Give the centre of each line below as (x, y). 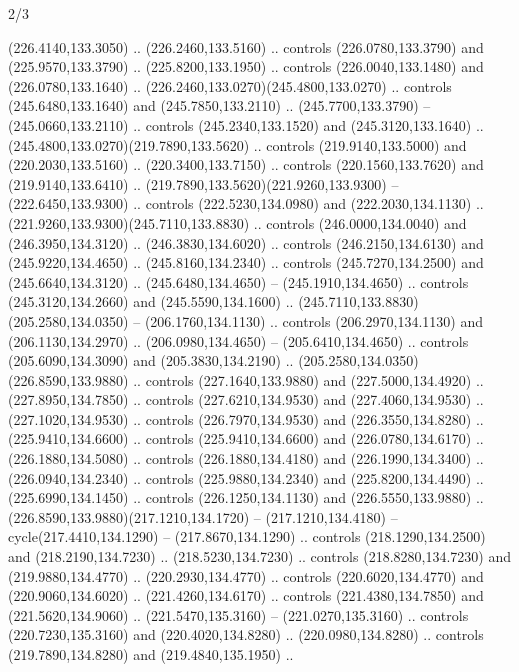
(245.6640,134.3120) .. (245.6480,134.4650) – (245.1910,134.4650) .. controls (238, 281)
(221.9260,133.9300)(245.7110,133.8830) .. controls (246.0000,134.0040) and (237, 222)
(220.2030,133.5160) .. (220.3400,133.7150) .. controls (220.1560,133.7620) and (246, 164)
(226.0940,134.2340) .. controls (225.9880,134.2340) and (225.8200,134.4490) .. (246, 477)
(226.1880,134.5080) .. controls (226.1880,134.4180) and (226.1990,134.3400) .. (246, 458)
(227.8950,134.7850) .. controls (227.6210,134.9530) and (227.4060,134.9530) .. (246, 399)
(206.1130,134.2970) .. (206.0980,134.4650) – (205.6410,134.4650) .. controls (238, 340)
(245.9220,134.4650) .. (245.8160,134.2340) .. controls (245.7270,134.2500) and (246, 262)
